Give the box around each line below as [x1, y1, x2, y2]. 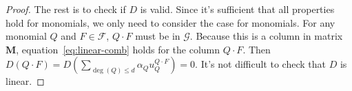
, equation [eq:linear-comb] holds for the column [16, 42, 220, 56]
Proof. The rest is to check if [6, 2, 126, 16]
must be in [135, 29, 180, 43]
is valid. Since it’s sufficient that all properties [140, 2, 335, 16]
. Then [242, 42, 271, 56]
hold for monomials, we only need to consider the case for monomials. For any [6, 15, 335, 29]
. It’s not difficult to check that [195, 57, 326, 71]
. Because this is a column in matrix [189, 29, 343, 43]
